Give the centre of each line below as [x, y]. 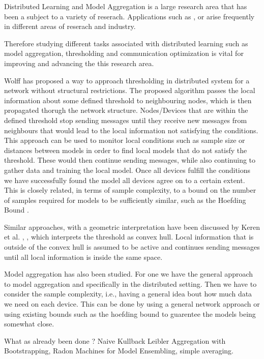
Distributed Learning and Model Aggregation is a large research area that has [126, 6]
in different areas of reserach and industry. [70, 26]
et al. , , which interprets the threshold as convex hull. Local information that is [129, 237]
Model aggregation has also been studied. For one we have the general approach [129, 274]
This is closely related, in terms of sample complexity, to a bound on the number [130, 190]
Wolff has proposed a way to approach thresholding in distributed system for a [127, 80]
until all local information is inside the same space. [83, 257]
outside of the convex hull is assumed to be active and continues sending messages [132, 247]
